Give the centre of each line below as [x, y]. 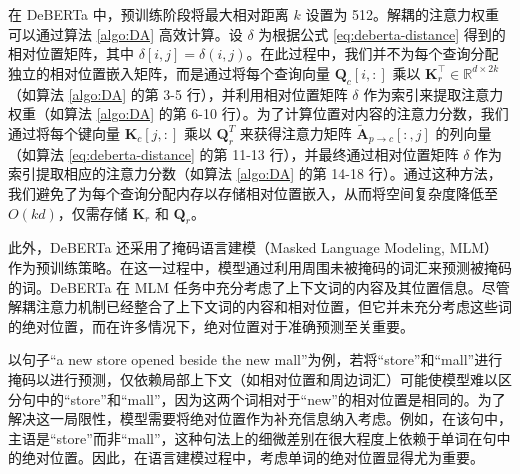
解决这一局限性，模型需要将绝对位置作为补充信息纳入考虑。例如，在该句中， [260, 418]
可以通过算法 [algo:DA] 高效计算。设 [125, 33]
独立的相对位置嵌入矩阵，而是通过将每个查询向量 [169, 72]
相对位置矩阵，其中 [71, 53]
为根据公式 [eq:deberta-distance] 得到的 [382, 33]
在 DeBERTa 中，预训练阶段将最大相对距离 [148, 14]
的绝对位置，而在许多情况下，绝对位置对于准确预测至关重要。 [211, 325]
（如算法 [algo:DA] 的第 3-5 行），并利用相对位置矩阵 [178, 93]
